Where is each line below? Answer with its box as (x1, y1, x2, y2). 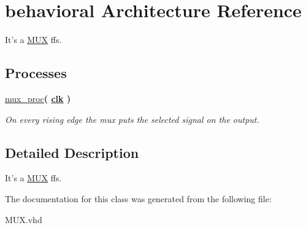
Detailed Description (5, 143, 139, 162)
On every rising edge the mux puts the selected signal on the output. (5, 112, 259, 125)
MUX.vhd (5, 213, 42, 226)
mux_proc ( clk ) (5, 92, 71, 104)
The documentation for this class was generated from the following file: (5, 192, 272, 205)
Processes (5, 63, 67, 82)
